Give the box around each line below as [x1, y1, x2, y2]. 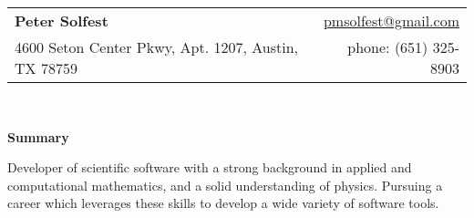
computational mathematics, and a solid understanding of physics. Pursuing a [7, 175, 443, 194]
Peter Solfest [15, 10, 108, 31]
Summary [7, 127, 69, 146]
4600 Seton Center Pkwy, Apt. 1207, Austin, [15, 36, 299, 57]
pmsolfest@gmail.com [323, 10, 459, 31]
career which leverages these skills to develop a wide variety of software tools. [7, 193, 439, 213]
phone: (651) [347, 36, 428, 57]
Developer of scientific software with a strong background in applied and [7, 158, 412, 177]
